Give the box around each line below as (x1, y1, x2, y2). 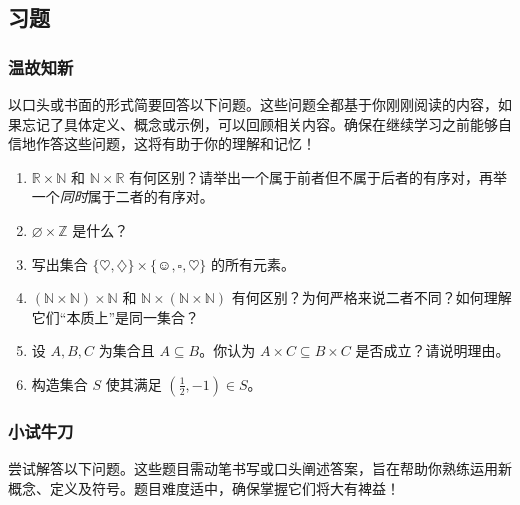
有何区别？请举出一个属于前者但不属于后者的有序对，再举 (129, 166, 508, 187)
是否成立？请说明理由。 (355, 340, 510, 361)
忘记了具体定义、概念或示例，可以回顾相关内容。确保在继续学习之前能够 (21, 113, 498, 134)
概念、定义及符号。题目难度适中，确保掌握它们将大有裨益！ (8, 477, 400, 498)
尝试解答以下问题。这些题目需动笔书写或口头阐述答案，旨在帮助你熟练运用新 (8, 458, 512, 479)
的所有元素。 (211, 253, 296, 274)
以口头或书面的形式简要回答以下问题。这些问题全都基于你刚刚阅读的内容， (8, 94, 498, 114)
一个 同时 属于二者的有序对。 (31, 186, 214, 207)
